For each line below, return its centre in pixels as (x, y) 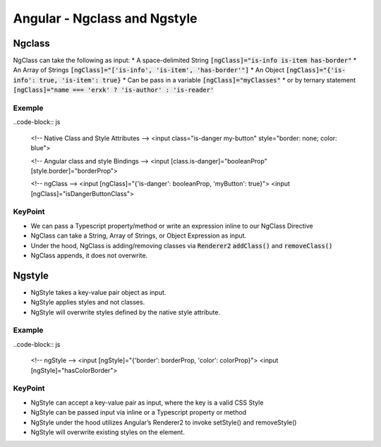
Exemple (28, 108)
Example (28, 330)
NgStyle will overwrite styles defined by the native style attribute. (126, 312)
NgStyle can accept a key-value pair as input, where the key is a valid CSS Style (147, 403)
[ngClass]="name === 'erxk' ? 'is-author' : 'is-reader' (114, 90)
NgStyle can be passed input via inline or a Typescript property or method (139, 412)
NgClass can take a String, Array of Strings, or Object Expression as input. (139, 235)
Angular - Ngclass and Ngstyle (105, 18)
